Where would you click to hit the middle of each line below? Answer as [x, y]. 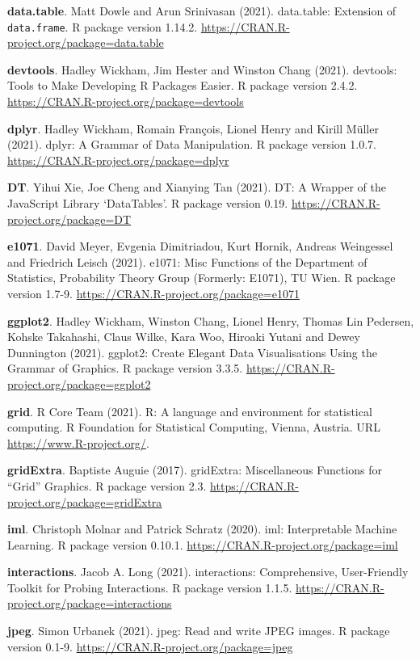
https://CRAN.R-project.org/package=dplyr [118, 160]
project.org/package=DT [69, 219]
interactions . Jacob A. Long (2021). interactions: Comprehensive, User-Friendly [208, 572]
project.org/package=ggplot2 [79, 383]
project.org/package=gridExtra [85, 501]
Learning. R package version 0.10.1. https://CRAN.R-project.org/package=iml [203, 544]
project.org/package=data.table [86, 42]
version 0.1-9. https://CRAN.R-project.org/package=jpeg [150, 646]
